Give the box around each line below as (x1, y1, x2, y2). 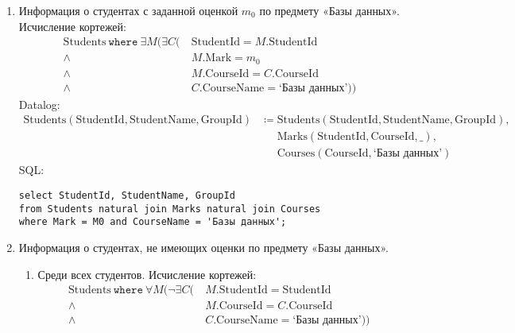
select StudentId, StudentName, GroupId (18, 190, 235, 202)
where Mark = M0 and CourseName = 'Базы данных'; (18, 216, 287, 228)
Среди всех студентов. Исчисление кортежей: (37, 265, 257, 282)
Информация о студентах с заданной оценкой (18, 2, 238, 18)
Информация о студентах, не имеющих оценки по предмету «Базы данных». (18, 239, 389, 256)
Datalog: (18, 95, 60, 112)
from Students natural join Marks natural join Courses (18, 203, 321, 215)
